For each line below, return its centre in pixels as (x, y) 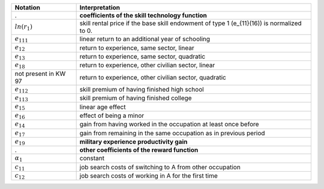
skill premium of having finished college (136, 98)
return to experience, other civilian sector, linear (147, 65)
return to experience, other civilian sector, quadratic (153, 77)
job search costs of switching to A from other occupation (160, 167)
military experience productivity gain (133, 142)
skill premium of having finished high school (142, 89)
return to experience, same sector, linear (137, 48)
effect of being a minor (112, 115)
